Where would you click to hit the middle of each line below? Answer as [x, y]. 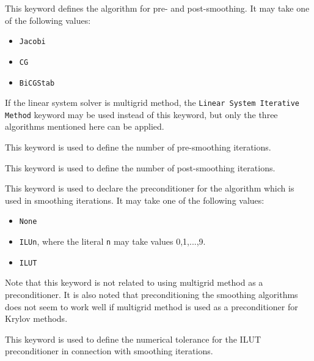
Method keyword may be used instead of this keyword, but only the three [141, 114]
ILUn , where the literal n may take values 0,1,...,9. [112, 241]
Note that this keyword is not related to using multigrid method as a [134, 282]
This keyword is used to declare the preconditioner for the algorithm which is [150, 188]
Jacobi [32, 42]
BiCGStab [37, 83]
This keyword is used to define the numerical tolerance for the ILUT [133, 339]
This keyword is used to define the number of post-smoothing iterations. [140, 167]
